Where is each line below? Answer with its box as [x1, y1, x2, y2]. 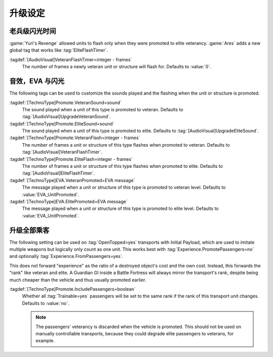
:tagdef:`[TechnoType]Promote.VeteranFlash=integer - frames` [9, 135, 140, 141]
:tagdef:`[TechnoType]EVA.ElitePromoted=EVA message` [9, 199, 128, 204]
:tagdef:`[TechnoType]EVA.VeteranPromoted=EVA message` [9, 177, 135, 183]
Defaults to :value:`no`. [22, 300, 69, 306]
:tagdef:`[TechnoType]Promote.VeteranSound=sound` [9, 99, 122, 106]
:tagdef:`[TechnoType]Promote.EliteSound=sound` [9, 120, 115, 126]
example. [35, 338, 55, 344]
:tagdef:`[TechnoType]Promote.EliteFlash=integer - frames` [9, 156, 133, 162]
